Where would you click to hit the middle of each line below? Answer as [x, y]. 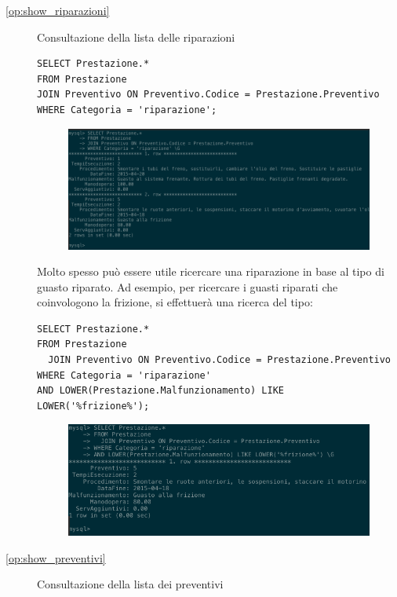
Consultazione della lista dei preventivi [130, 584]
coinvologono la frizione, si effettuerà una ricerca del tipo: [175, 302]
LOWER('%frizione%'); [93, 406]
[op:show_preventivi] [56, 557]
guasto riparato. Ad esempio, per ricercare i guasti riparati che [188, 286]
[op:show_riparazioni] [58, 10]
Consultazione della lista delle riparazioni [136, 37]
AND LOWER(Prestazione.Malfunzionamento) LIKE [160, 391]
